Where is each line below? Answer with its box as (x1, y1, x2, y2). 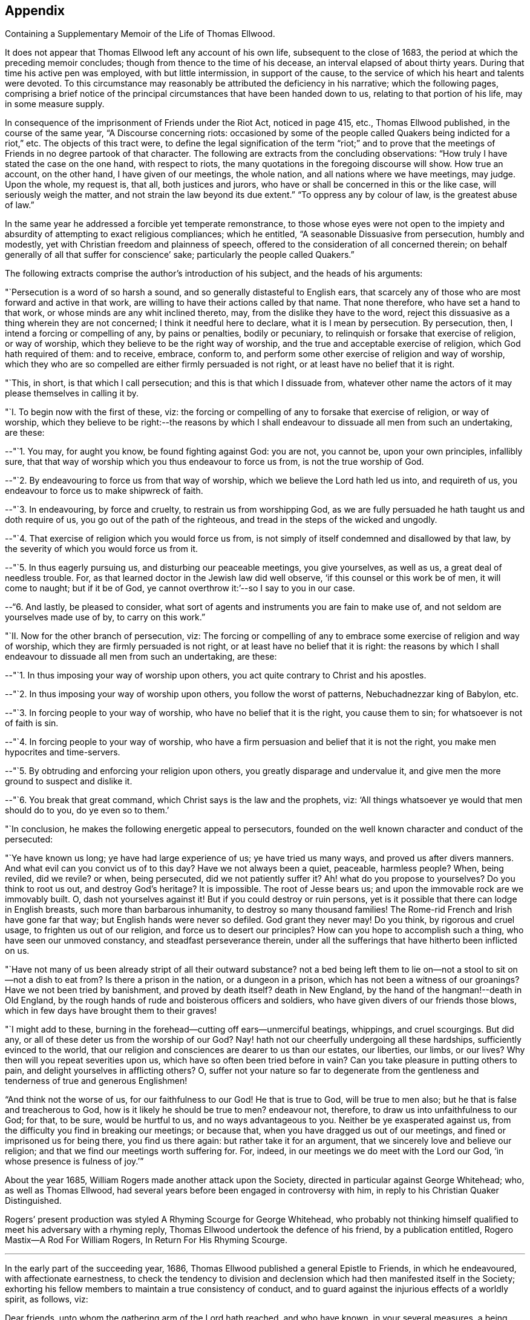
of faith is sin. (5, 718, 59, 729)
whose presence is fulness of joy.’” (5, 1156, 144, 1167)
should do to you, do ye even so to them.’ (5, 805, 169, 816)
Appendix (5, 3, 65, 18)
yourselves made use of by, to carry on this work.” (5, 612, 206, 623)
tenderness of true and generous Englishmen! (5, 1075, 188, 1086)
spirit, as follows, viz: (5, 1294, 88, 1305)
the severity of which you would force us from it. (5, 543, 198, 554)
